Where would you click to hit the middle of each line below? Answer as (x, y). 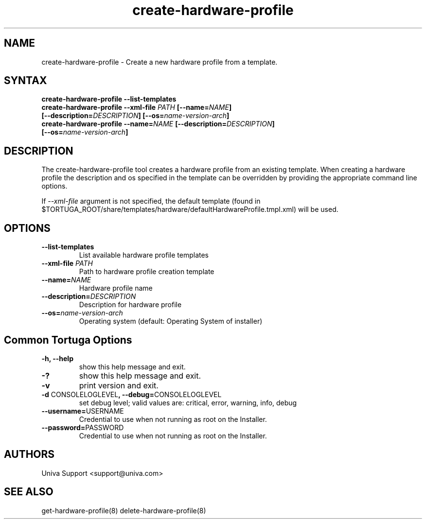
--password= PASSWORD (83, 427)
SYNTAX (26, 81)
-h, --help (57, 358)
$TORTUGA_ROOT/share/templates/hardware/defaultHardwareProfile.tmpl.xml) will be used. (190, 209)
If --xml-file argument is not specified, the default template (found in (151, 201)
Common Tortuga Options (68, 340)
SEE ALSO (29, 492)
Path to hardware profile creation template (147, 272)
